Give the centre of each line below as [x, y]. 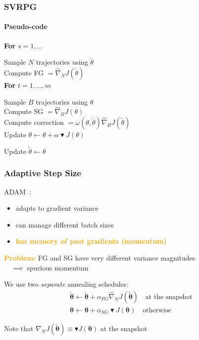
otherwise [157, 310]
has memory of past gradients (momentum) [91, 241]
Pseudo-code [26, 26]
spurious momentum [58, 267]
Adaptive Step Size [43, 173]
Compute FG [24, 73]
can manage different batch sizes [64, 224]
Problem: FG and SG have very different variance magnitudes [100, 258]
